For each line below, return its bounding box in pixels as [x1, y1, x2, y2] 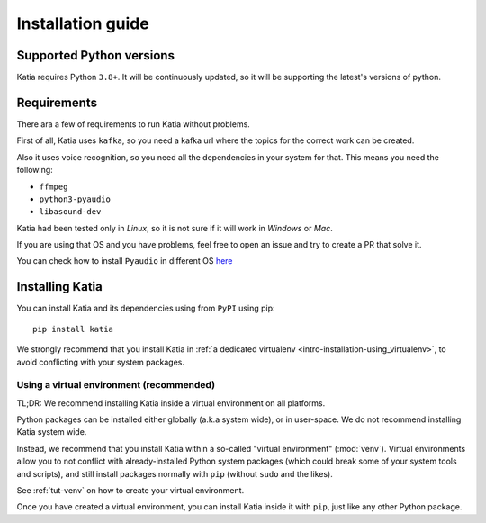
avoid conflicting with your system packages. [16, 356, 184, 367]
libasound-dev [39, 207, 102, 217]
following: [16, 165, 53, 176]
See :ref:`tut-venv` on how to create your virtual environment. [16, 485, 245, 496]
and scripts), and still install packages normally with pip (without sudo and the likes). [16, 468, 333, 479]
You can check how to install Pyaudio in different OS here [16, 256, 233, 266]
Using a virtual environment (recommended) [16, 379, 216, 392]
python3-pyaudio [39, 194, 112, 204]
